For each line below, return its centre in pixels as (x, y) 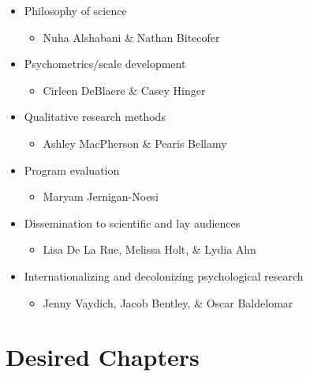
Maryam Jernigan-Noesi (101, 196)
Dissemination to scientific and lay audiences (132, 222)
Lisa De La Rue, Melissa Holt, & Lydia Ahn (149, 249)
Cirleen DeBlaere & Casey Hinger (124, 90)
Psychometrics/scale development (105, 64)
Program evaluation (72, 170)
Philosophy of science (75, 10)
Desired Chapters (103, 357)
